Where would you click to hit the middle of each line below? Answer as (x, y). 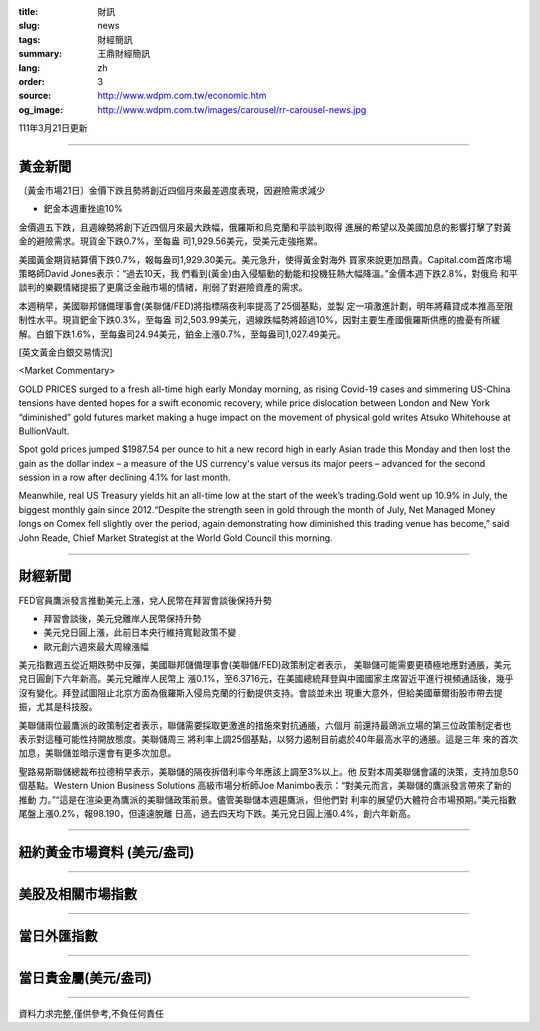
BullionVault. (44, 431)
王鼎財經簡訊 (123, 54)
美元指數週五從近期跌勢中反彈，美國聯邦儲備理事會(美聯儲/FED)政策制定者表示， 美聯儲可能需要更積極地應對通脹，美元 (265, 665)
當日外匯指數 (58, 935)
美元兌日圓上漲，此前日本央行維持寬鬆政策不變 (140, 632)
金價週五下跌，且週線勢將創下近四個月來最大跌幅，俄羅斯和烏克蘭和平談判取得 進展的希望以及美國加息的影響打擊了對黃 (265, 227)
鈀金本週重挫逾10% (83, 209)
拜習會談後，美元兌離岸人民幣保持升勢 (122, 618)
